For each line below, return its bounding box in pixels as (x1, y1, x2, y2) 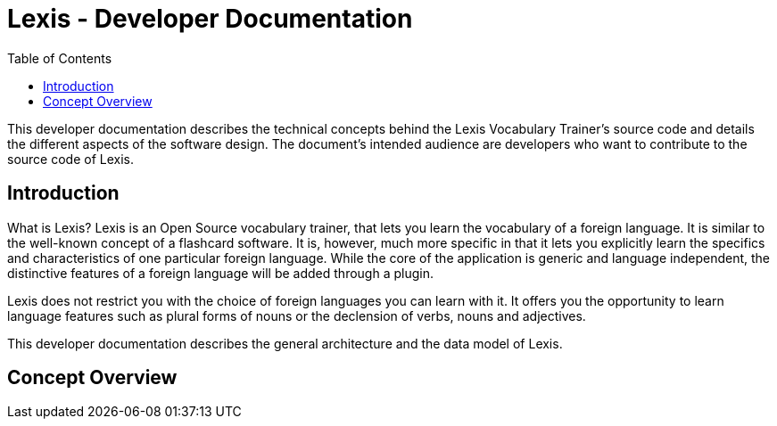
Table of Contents (7, 50, 112, 66)
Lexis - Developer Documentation (7, 4, 413, 34)
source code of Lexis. (7, 151, 134, 167)
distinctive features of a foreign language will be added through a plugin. (7, 265, 434, 281)
